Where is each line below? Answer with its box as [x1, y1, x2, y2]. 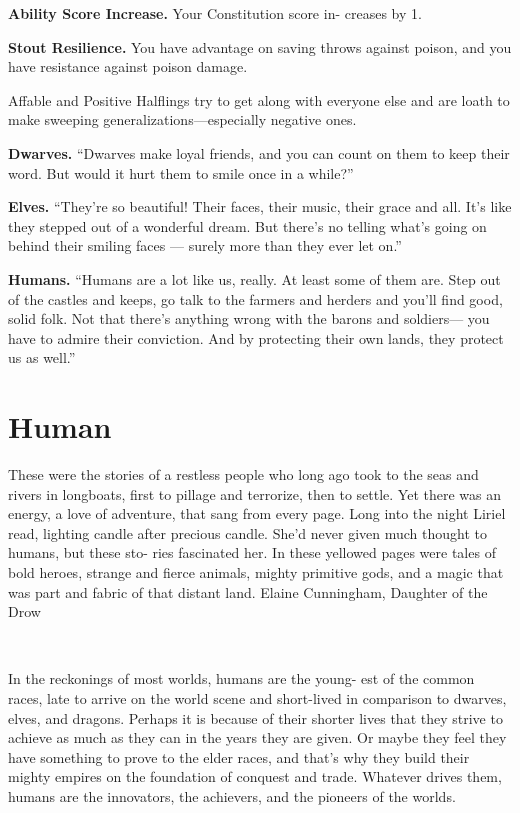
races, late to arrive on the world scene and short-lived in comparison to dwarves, [8, 687, 507, 708]
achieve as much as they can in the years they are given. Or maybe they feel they [8, 727, 507, 748]
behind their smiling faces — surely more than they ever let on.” [8, 235, 402, 256]
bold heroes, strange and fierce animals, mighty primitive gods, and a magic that [8, 562, 504, 582]
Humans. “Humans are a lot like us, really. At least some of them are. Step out [8, 268, 501, 289]
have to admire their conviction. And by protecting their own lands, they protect [8, 327, 504, 348]
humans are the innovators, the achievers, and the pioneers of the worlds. [8, 785, 456, 806]
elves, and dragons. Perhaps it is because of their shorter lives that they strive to [8, 707, 503, 728]
